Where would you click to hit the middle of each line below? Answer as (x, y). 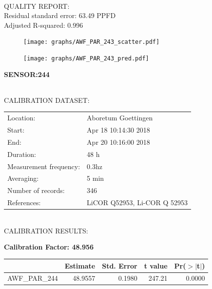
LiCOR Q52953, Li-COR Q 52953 (137, 202)
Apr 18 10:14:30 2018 (118, 130)
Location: (21, 118)
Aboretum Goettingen (120, 118)
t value (156, 265)
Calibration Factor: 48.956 (49, 247)
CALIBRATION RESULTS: (46, 230)
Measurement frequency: (44, 166)
